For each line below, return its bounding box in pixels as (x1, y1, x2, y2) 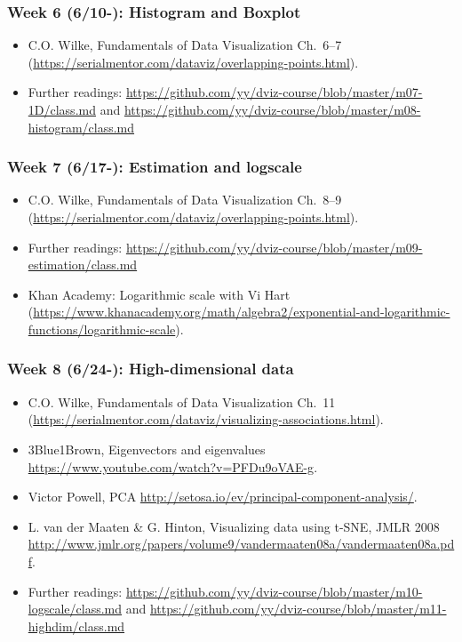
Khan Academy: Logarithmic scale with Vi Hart (28, 285, 291, 303)
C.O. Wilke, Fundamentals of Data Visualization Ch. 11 (28, 392, 336, 411)
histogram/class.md (28, 117, 135, 136)
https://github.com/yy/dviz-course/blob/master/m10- (125, 582, 423, 600)
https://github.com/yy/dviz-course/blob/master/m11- (149, 599, 447, 618)
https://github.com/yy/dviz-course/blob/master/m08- (123, 100, 421, 118)
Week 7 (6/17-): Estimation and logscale (7, 156, 302, 178)
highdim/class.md (28, 616, 125, 635)
